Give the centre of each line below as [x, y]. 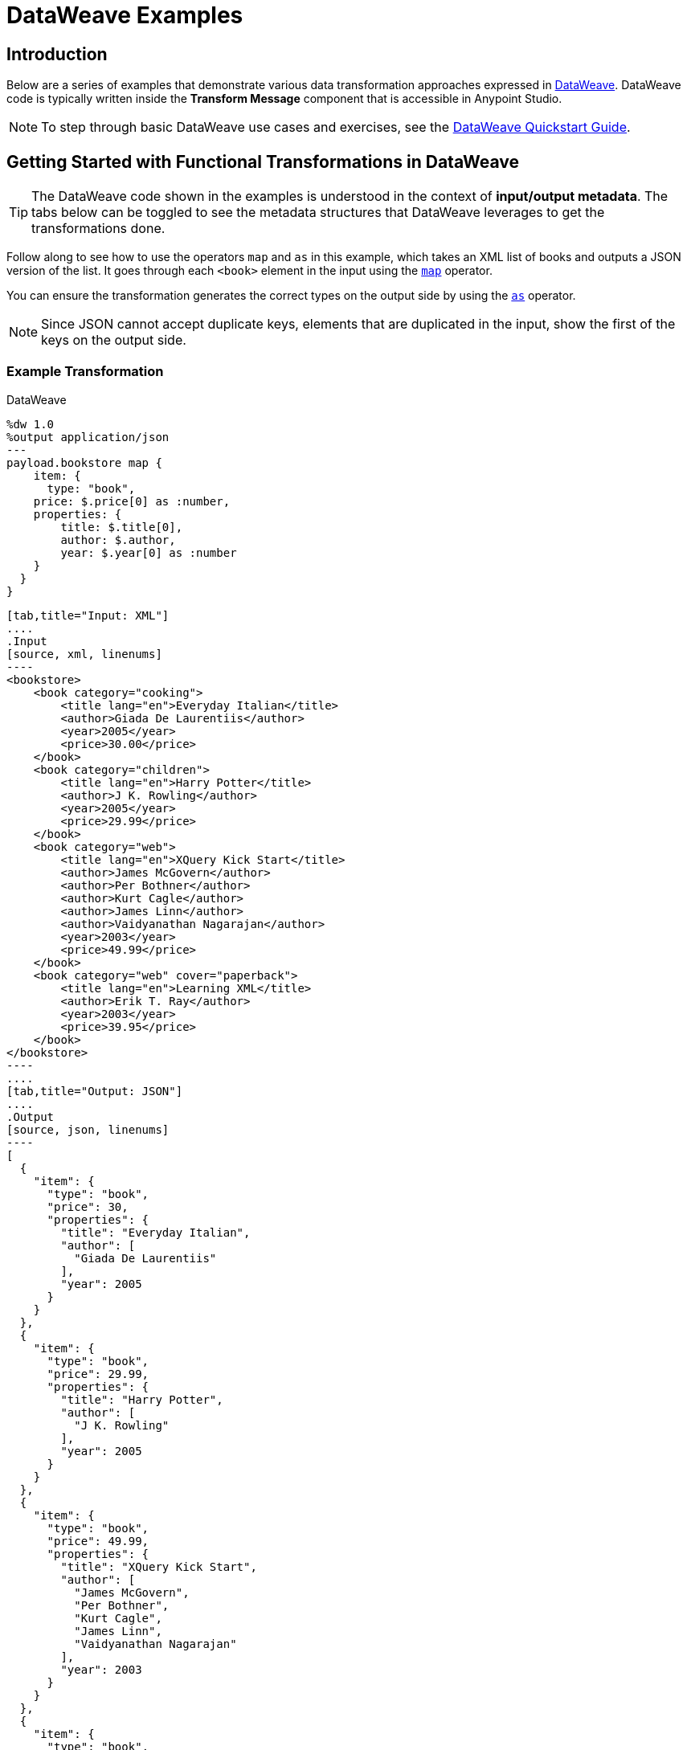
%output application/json [88, 437]
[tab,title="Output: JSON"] [95, 1091]
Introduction [57, 54]
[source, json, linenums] [88, 1129]
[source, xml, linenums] [84, 654]
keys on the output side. [114, 340]
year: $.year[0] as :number [149, 552]
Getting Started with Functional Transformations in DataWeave [263, 162]
